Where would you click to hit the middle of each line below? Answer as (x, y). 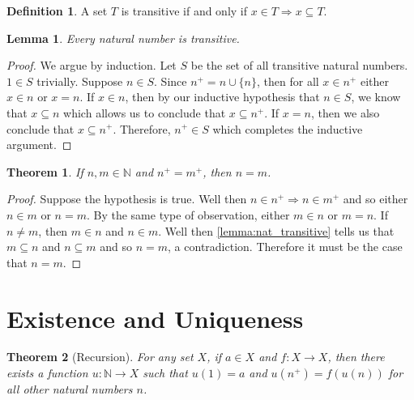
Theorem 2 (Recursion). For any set (100, 357)
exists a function (47, 373)
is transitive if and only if (184, 11)
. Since (171, 81)
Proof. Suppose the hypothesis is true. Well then (127, 199)
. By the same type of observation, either (188, 214)
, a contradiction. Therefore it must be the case (285, 247)
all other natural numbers (70, 389)
